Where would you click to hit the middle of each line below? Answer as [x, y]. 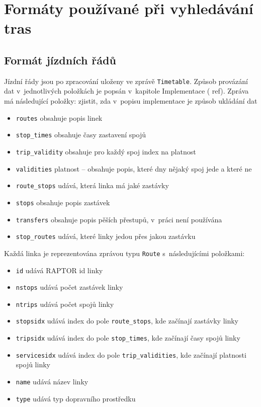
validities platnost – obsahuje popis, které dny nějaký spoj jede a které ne [134, 168]
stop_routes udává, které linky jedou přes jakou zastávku [106, 236]
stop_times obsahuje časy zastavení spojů [81, 135]
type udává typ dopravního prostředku [76, 398]
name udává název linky [52, 382]
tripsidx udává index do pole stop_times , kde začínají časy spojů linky [128, 338]
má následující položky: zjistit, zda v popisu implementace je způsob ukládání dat [131, 101]
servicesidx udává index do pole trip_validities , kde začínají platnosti [131, 354]
